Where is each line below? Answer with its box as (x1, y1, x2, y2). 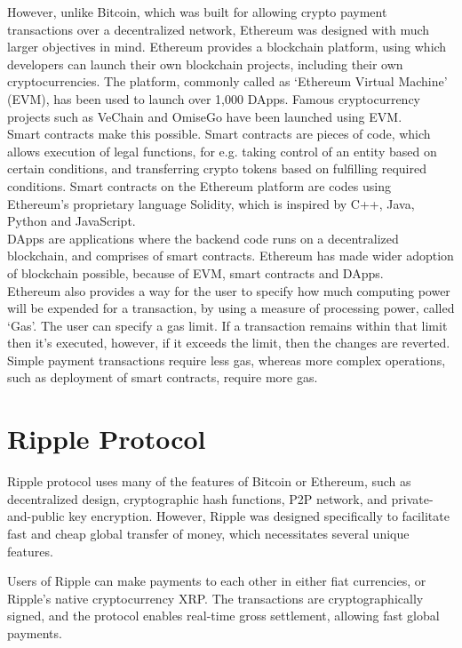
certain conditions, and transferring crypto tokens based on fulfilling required (7, 159, 426, 178)
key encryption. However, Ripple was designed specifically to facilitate (68, 507, 450, 525)
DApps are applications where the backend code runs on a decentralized (7, 228, 399, 247)
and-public (7, 507, 65, 525)
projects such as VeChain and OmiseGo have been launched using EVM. (7, 107, 402, 125)
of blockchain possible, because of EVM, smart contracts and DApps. (7, 263, 384, 282)
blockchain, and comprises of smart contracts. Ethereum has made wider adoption (7, 246, 454, 265)
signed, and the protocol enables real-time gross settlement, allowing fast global (7, 606, 440, 625)
